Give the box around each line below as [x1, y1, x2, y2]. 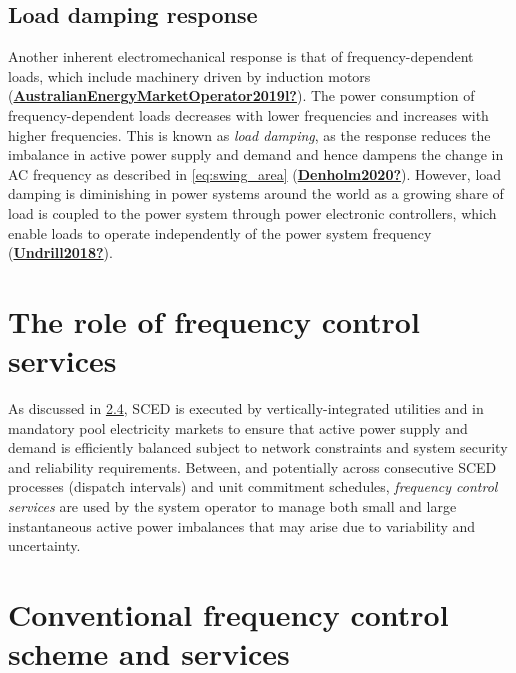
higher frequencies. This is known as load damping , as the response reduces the [8, 124, 491, 145]
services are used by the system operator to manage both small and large [8, 496, 457, 517]
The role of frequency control [8, 300, 420, 341]
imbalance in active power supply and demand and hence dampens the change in [8, 144, 504, 165]
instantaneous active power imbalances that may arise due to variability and [8, 515, 476, 536]
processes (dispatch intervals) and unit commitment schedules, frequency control [8, 476, 498, 497]
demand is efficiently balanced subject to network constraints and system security [8, 437, 508, 458]
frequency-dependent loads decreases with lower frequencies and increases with [8, 104, 489, 125]
